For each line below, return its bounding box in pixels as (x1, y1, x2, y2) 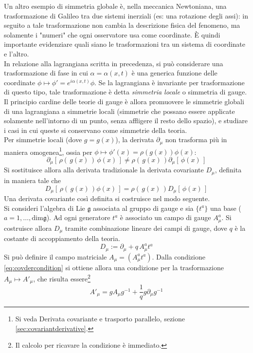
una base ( (210, 203, 241, 213)
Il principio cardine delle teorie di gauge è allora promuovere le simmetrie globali (4, 96, 244, 106)
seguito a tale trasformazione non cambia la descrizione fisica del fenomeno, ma (4, 20, 240, 30)
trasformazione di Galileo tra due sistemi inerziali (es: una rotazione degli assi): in (4, 10, 249, 20)
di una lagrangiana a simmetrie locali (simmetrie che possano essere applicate (4, 106, 235, 116)
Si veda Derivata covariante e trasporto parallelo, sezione (15, 314, 185, 324)
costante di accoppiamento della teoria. (4, 233, 120, 243)
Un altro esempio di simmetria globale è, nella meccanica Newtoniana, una (4, 1, 227, 11)
